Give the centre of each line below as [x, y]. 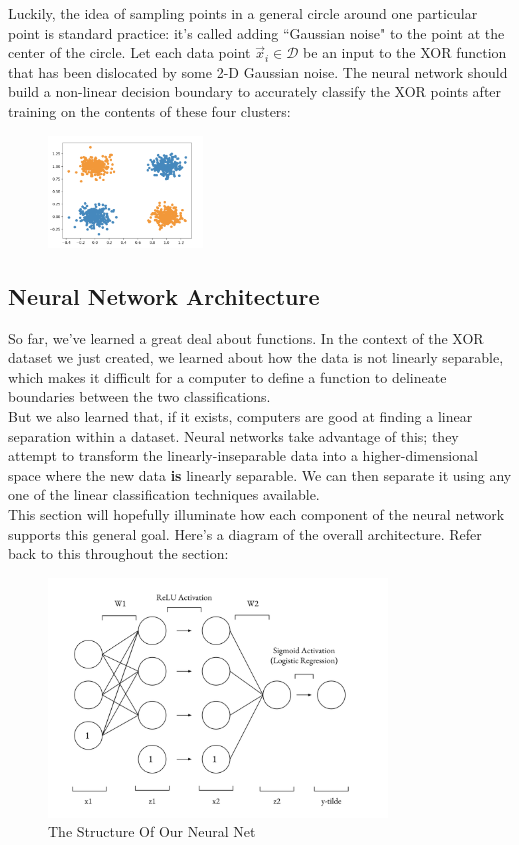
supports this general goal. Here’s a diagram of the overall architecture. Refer [245, 533]
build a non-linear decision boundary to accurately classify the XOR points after [255, 91]
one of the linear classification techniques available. [164, 494]
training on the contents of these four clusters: [149, 110]
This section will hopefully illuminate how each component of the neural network [256, 513]
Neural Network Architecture [164, 295]
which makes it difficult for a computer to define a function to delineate [227, 376]
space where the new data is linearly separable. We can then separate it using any [260, 474]
